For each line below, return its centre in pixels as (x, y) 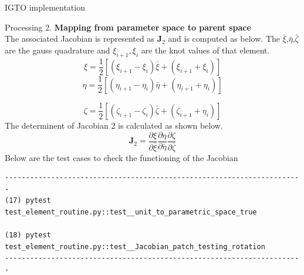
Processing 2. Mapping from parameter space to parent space (128, 27)
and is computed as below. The (224, 38)
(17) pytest (28, 201)
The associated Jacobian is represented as (80, 38)
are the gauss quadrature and (58, 50)
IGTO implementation (45, 7)
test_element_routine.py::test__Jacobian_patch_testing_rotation (135, 247)
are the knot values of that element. (205, 50)
